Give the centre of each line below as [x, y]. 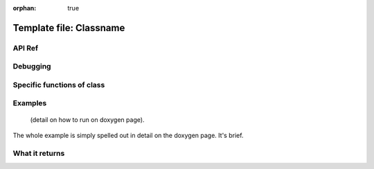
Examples [30, 103]
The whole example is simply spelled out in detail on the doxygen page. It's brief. [128, 136]
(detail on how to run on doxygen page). [87, 119]
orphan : [25, 8]
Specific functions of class [59, 84]
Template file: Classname [69, 28]
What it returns [39, 153]
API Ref [26, 48]
